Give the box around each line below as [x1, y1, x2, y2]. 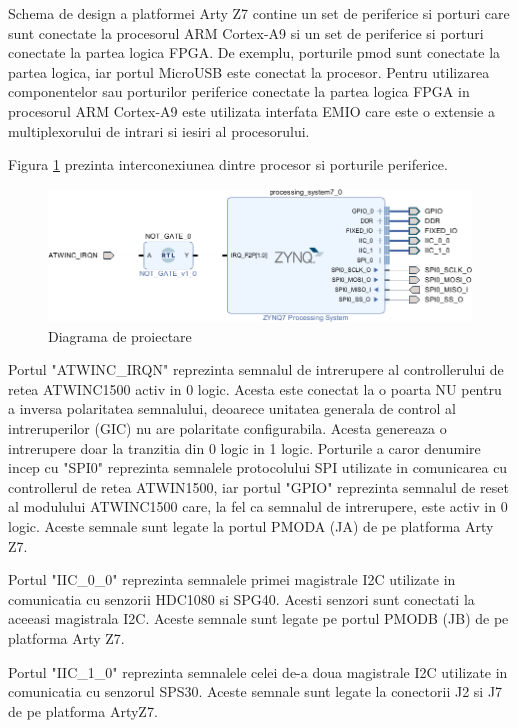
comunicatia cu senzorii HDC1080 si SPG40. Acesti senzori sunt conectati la [8, 588, 475, 609]
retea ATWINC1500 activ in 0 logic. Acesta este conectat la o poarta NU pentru [8, 378, 502, 399]
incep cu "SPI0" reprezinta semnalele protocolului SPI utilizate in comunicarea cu [8, 457, 508, 478]
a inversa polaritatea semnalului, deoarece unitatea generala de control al [8, 398, 456, 419]
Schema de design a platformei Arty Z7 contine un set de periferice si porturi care [8, 3, 510, 23]
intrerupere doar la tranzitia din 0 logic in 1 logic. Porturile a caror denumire [8, 437, 481, 458]
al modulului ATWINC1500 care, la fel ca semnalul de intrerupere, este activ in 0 [8, 496, 508, 517]
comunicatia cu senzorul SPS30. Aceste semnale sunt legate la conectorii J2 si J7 [8, 681, 503, 702]
